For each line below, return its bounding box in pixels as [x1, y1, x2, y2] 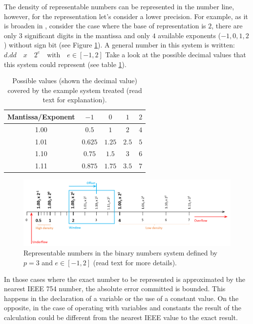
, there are [211, 21, 243, 31]
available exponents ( [158, 30, 221, 40]
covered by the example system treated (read [7, 85, 142, 95]
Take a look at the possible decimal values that [105, 49, 246, 59]
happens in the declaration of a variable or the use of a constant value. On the [4, 293, 239, 303]
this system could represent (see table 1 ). [4, 59, 126, 69]
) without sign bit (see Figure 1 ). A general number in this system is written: [4, 40, 235, 50]
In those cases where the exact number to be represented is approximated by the [4, 274, 246, 284]
